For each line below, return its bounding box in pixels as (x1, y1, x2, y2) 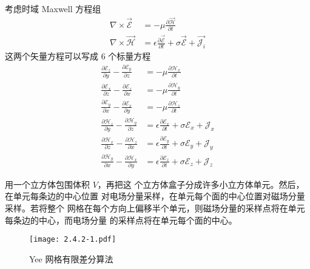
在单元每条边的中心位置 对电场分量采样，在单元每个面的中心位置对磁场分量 (5, 190, 305, 202)
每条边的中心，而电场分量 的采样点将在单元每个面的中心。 (5, 213, 237, 226)
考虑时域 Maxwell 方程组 (5, 2, 101, 15)
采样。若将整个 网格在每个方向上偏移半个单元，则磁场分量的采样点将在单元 (5, 202, 305, 214)
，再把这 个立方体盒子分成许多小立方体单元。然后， (97, 178, 305, 190)
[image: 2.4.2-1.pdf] (29, 235, 116, 244)
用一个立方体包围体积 (5, 178, 90, 190)
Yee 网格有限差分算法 (29, 252, 113, 265)
